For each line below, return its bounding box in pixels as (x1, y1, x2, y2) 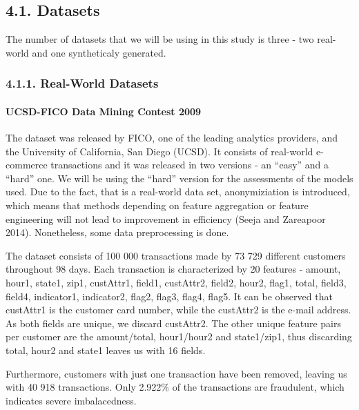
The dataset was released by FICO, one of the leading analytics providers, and (6, 130, 338, 145)
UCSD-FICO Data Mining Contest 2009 (6, 104, 202, 118)
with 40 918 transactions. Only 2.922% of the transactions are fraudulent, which (6, 380, 345, 394)
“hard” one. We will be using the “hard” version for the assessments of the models (6, 170, 353, 185)
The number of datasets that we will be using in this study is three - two (6, 32, 314, 46)
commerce (6, 157, 48, 172)
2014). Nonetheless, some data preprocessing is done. (6, 225, 229, 240)
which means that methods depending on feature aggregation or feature (6, 198, 309, 212)
